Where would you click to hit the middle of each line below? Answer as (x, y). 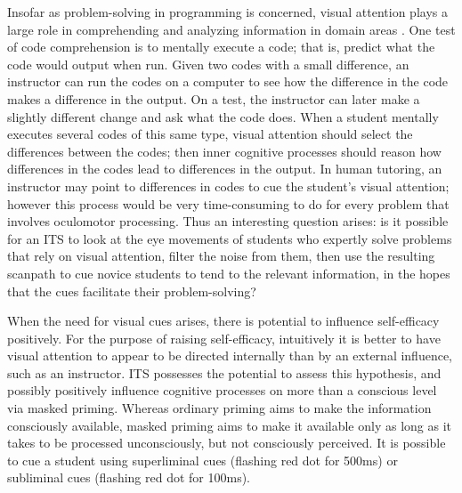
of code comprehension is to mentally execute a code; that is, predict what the (221, 47)
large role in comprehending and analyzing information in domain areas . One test (231, 29)
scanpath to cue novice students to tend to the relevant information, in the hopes (229, 273)
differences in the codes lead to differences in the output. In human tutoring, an (225, 169)
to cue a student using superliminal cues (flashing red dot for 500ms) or (203, 460)
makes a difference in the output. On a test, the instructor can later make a (214, 98)
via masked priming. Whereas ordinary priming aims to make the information (219, 408)
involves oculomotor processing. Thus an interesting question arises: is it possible (228, 221)
